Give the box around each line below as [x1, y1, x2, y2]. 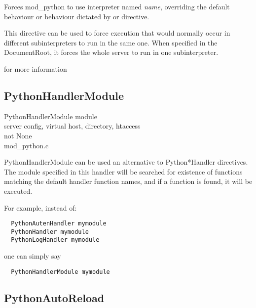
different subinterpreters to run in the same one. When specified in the [4, 37, 218, 47]
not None [4, 130, 32, 140]
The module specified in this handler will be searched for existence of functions [4, 166, 243, 176]
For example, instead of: [4, 202, 77, 213]
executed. [4, 185, 33, 196]
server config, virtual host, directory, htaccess [4, 121, 141, 131]
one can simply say [4, 251, 61, 261]
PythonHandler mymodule [11, 228, 89, 235]
